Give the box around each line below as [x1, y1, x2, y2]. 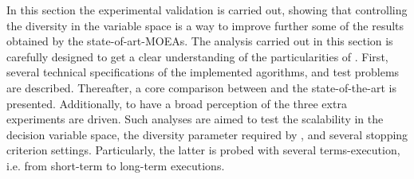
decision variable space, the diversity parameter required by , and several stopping [6, 126, 408, 142]
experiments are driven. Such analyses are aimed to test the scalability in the [6, 111, 384, 127]
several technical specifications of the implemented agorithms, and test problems [6, 64, 400, 80]
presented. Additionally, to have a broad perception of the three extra [6, 95, 347, 111]
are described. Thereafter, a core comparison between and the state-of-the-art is [6, 79, 396, 95]
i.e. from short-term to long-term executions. [6, 157, 225, 173]
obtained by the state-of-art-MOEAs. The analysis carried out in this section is [6, 33, 393, 49]
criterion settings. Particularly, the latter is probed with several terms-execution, [6, 142, 400, 158]
